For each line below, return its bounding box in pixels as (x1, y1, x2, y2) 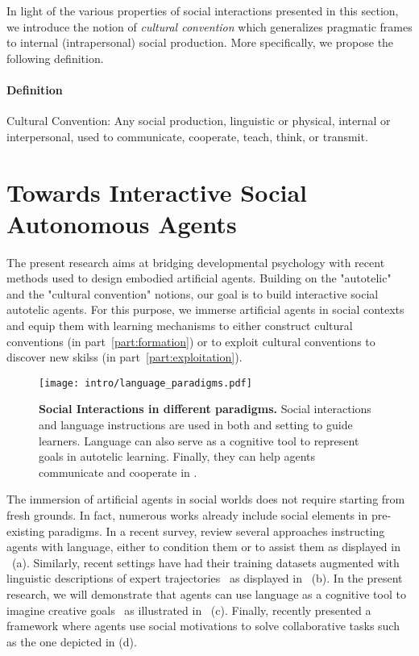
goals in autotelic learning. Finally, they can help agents (39, 448, 316, 465)
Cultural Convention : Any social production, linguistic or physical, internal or (6, 112, 391, 129)
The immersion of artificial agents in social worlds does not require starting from (6, 491, 405, 508)
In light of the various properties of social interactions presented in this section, (6, 2, 399, 19)
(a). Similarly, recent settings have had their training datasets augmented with (11, 554, 400, 570)
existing (6, 522, 45, 539)
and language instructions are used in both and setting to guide (39, 416, 353, 433)
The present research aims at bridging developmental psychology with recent (6, 253, 385, 270)
